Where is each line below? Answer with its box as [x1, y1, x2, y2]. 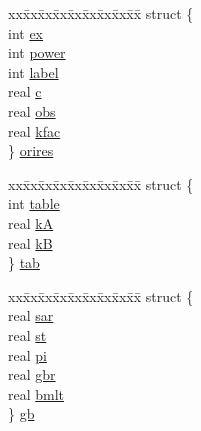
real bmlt [8, 383, 65, 404]
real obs [8, 100, 56, 121]
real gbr [8, 364, 56, 385]
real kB [8, 232, 53, 253]
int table [8, 193, 60, 214]
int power [8, 42, 66, 63]
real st [8, 324, 47, 345]
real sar [8, 305, 54, 326]
